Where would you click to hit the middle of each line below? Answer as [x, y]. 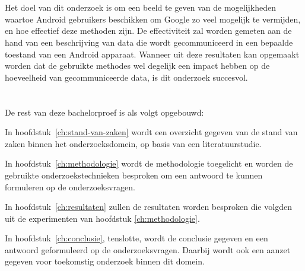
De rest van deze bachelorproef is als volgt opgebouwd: [104, 112]
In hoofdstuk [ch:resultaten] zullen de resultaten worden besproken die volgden [148, 207]
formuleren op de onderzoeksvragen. [70, 186]
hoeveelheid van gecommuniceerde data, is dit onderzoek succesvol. [126, 77]
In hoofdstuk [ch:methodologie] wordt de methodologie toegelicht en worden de [149, 163]
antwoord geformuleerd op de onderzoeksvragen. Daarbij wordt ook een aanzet [148, 249]
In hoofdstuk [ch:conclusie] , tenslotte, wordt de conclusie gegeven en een [136, 238]
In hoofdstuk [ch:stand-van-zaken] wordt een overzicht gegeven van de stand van [151, 132]
